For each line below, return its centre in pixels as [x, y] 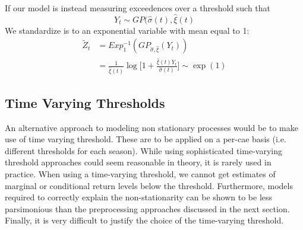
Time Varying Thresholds [85, 102]
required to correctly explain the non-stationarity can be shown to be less [139, 197]
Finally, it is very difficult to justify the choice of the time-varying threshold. [144, 220]
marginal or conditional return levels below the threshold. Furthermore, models [149, 185]
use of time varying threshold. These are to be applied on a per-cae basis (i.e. [146, 139]
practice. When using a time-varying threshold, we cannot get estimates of [140, 173]
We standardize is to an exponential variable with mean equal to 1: [127, 30]
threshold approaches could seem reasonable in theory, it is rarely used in [138, 162]
